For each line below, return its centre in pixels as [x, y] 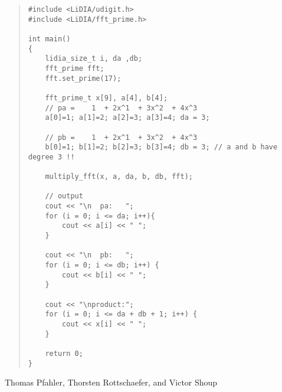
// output [64, 196]
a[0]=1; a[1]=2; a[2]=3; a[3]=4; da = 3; [127, 118]
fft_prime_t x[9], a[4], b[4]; [106, 98]
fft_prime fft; [75, 68]
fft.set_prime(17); [83, 78]
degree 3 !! [51, 157]
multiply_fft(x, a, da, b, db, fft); [119, 177]
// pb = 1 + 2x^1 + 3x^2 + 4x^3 [121, 137]
